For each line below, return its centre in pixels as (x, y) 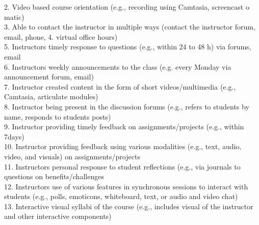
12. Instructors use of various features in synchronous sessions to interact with (126, 186)
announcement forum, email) (49, 77)
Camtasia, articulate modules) (51, 96)
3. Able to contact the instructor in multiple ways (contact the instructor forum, (130, 27)
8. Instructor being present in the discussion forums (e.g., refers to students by (127, 106)
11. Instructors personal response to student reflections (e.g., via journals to (122, 166)
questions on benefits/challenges (54, 176)
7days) (14, 136)
